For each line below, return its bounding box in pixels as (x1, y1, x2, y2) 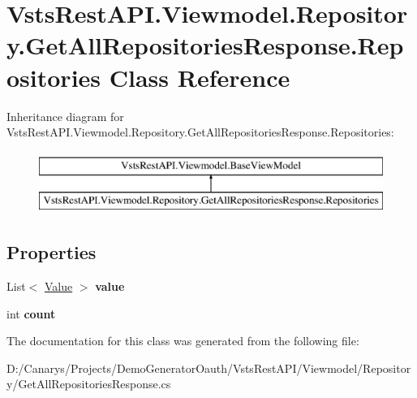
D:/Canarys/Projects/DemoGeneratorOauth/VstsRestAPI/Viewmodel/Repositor (6, 359, 411, 376)
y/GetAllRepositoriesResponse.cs (6, 375, 171, 392)
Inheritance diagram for (6, 107, 124, 124)
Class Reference (109, 60, 290, 93)
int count (6, 305, 56, 322)
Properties (6, 240, 97, 265)
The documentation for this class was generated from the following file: (6, 332, 359, 349)
